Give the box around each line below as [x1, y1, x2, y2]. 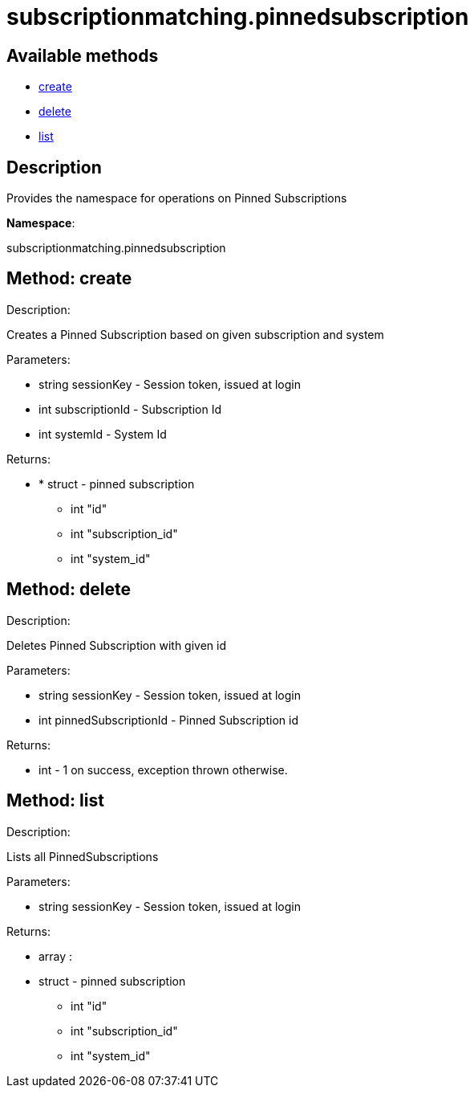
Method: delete [6, 579, 131, 600]
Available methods [6, 45, 159, 66]
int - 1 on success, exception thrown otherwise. [38, 762, 288, 777]
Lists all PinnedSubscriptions [6, 849, 159, 863]
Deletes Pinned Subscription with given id [6, 638, 227, 652]
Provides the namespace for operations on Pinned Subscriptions [6, 191, 347, 206]
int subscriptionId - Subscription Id [38, 402, 221, 416]
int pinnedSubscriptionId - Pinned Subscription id [38, 712, 298, 727]
